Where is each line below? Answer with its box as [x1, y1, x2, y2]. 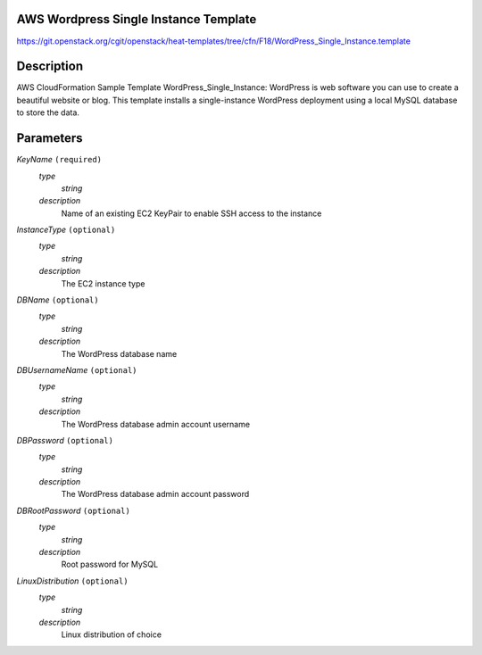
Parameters [16, 130, 83, 146]
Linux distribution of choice [61, 629, 162, 640]
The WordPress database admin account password [61, 489, 250, 500]
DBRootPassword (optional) [16, 505, 131, 516]
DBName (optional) [16, 294, 99, 305]
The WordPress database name [61, 348, 178, 359]
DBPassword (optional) [16, 435, 113, 445]
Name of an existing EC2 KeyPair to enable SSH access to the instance [61, 208, 322, 219]
